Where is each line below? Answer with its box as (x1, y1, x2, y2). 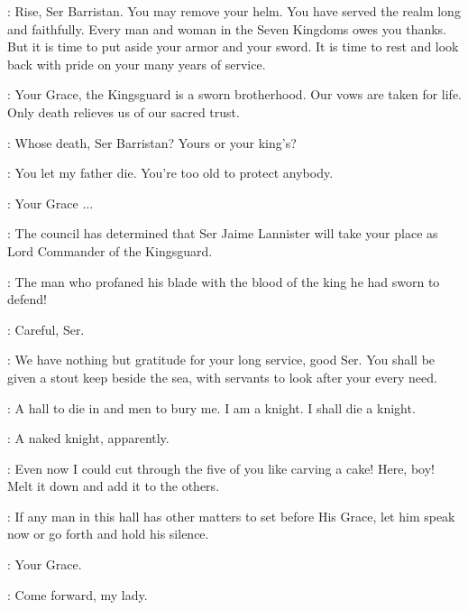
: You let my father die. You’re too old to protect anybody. (7, 163, 334, 182)
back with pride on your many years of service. (7, 54, 266, 73)
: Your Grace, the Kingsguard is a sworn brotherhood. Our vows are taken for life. (7, 85, 463, 104)
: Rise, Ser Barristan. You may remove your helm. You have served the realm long (7, 2, 461, 20)
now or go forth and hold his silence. (7, 524, 209, 543)
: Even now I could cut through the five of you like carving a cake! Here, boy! (7, 458, 435, 477)
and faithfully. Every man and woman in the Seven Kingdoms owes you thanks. (7, 19, 447, 38)
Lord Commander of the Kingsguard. (7, 241, 213, 260)
